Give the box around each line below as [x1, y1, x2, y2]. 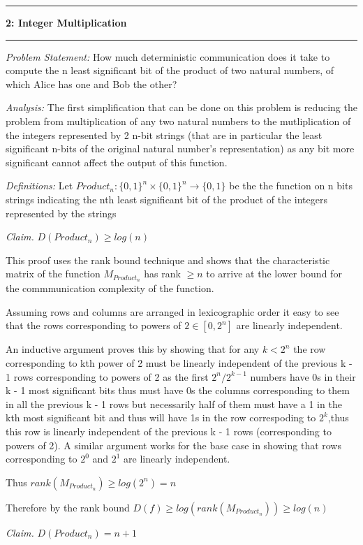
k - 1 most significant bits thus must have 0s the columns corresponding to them [6, 383, 350, 398]
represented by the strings [6, 205, 117, 220]
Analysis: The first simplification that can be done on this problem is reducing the [6, 100, 357, 115]
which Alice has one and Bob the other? [6, 76, 177, 91]
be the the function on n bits [229, 178, 353, 193]
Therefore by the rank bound [6, 500, 130, 514]
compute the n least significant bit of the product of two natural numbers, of [6, 63, 334, 78]
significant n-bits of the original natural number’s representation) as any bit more [6, 141, 355, 156]
